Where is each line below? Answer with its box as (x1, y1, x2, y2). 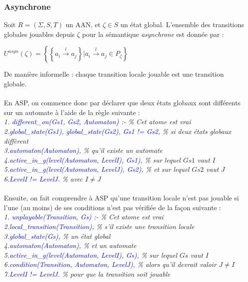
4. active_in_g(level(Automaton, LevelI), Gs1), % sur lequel (4, 154, 181, 165)
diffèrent (4, 135, 29, 146)
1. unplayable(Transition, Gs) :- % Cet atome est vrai (4, 212, 164, 222)
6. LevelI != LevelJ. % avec (4, 173, 83, 183)
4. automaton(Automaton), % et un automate (4, 240, 137, 250)
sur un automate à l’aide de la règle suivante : (4, 107, 140, 117)
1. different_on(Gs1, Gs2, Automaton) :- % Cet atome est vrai (4, 116, 191, 127)
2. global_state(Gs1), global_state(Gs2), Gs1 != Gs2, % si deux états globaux (4, 126, 232, 136)
